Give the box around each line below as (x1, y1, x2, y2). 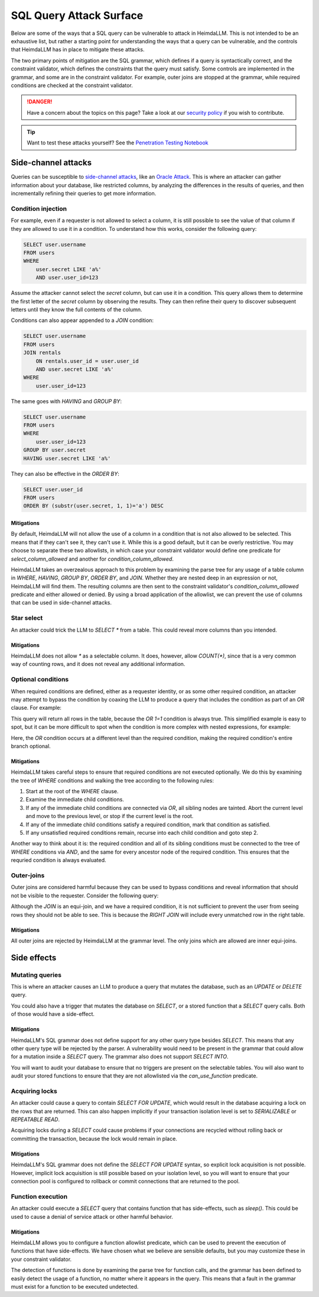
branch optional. (11, 742, 51, 749)
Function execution (11, 1192, 68, 1201)
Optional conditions (11, 675, 69, 684)
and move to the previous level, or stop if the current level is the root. (25, 813, 194, 820)
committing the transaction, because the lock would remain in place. (11, 1135, 177, 1142)
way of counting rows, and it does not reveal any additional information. (11, 661, 185, 668)
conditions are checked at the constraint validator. (11, 82, 133, 89)
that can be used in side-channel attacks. (11, 599, 112, 606)
